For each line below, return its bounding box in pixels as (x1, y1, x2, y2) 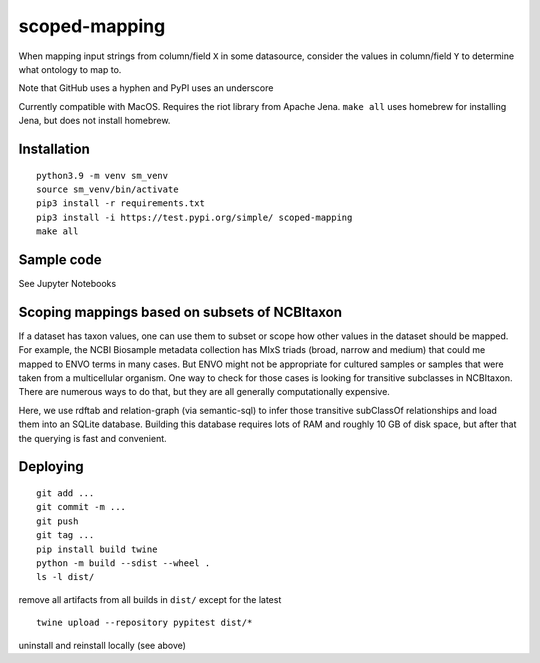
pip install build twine (36, 543, 158, 555)
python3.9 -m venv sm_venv (36, 170, 169, 181)
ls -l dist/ (36, 571, 95, 583)
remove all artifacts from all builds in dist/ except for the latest (18, 593, 282, 605)
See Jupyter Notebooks (18, 277, 117, 289)
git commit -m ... (36, 501, 127, 513)
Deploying (18, 458, 84, 475)
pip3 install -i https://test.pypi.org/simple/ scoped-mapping (36, 211, 353, 223)
